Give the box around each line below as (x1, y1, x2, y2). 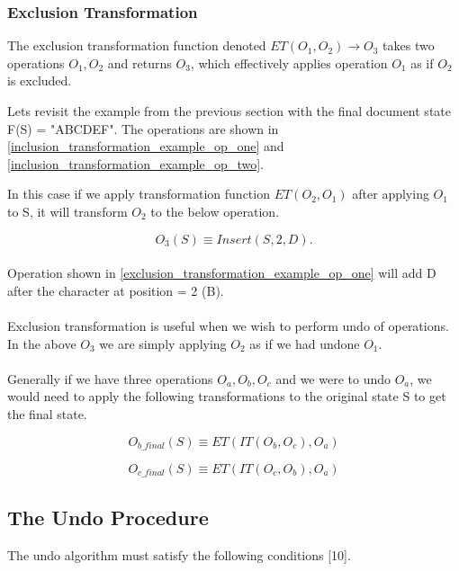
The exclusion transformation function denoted (7, 36, 266, 55)
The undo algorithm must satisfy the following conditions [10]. (7, 545, 351, 564)
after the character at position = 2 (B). (7, 281, 224, 299)
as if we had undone (249, 334, 360, 352)
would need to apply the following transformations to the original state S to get (7, 387, 446, 406)
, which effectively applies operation (190, 53, 388, 72)
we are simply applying (99, 334, 227, 352)
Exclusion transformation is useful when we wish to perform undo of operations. (7, 316, 449, 335)
